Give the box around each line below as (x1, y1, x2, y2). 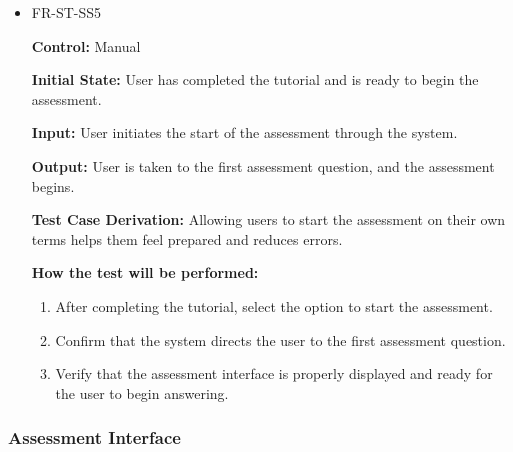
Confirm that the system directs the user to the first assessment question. (55, 329, 506, 350)
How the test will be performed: (31, 262, 259, 283)
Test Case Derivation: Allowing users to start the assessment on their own (31, 209, 506, 230)
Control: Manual (31, 35, 141, 56)
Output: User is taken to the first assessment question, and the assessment (31, 155, 495, 176)
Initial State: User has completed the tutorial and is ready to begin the (31, 69, 479, 90)
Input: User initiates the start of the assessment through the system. (31, 122, 458, 143)
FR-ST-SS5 (31, 2, 102, 22)
